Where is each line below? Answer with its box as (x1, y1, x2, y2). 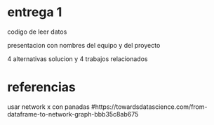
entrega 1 (7, 4, 62, 20)
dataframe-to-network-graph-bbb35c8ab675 (7, 110, 139, 118)
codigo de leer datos (7, 27, 67, 36)
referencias (7, 79, 76, 96)
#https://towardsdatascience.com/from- (91, 103, 208, 111)
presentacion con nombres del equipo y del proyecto (7, 41, 161, 49)
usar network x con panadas (7, 103, 90, 111)
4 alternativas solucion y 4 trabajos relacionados (7, 54, 148, 63)
